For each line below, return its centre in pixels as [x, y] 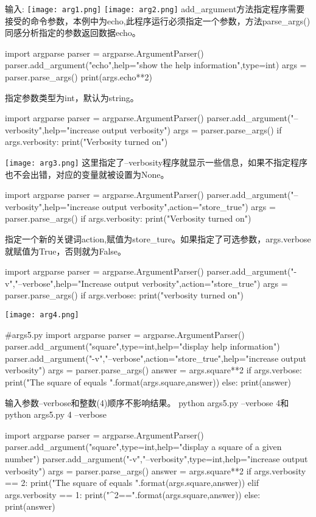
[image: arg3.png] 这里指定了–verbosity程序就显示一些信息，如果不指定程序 [156, 162]
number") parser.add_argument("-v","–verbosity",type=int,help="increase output [156, 459]
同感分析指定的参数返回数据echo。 [73, 33]
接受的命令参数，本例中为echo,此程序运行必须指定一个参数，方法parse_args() [158, 20]
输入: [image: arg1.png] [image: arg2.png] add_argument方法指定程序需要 [155, 9]
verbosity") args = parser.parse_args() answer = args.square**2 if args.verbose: [153, 370]
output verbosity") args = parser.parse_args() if [192, 129]
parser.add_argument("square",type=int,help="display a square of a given [143, 447]
